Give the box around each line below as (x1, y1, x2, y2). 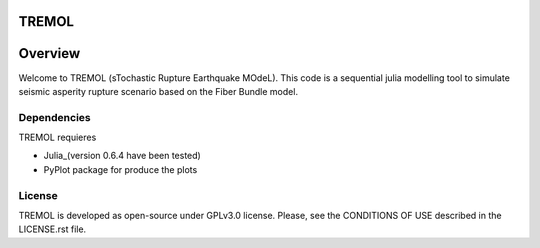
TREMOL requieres (18, 131, 97, 144)
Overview (18, 45, 81, 62)
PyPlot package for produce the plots (43, 163, 198, 175)
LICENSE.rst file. (18, 223, 87, 235)
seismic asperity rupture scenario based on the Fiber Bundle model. (18, 85, 299, 97)
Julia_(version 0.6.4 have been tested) (43, 150, 202, 162)
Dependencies (18, 110, 92, 124)
